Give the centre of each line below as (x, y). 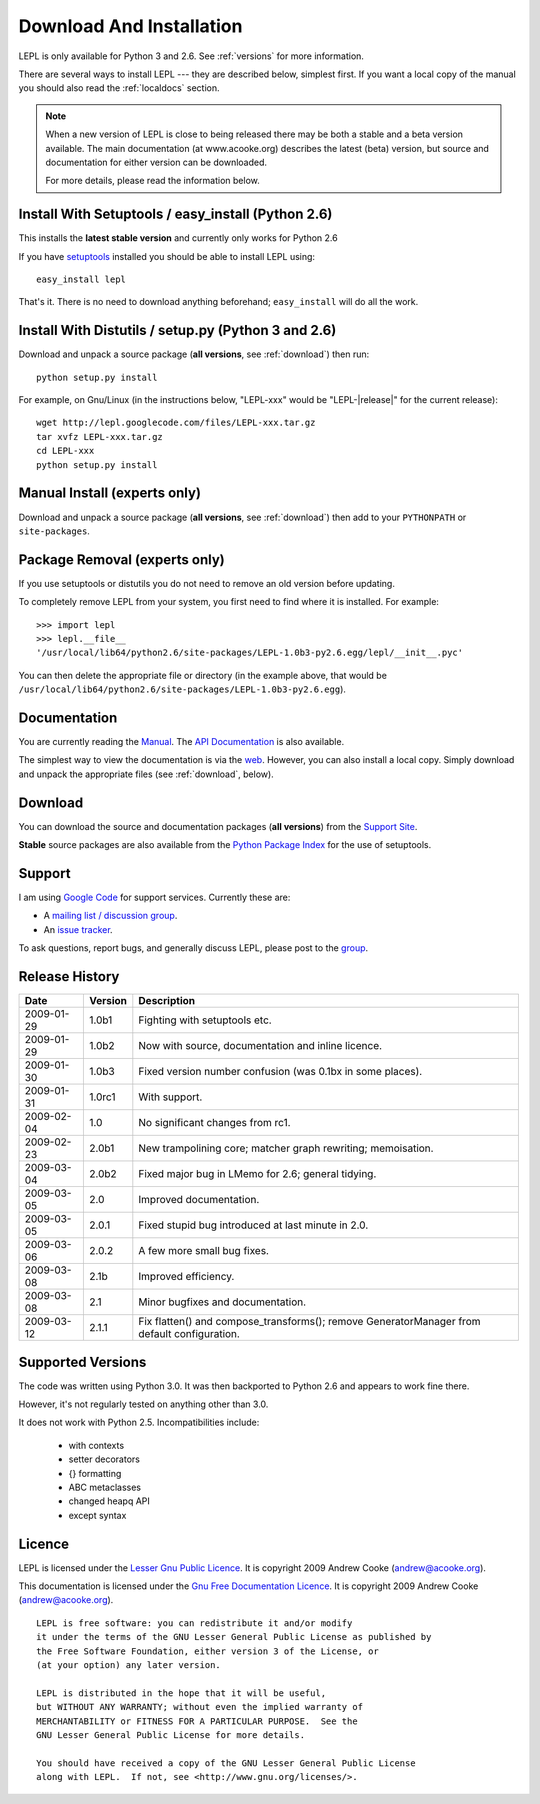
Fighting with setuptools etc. (205, 1020)
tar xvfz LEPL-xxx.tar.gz (100, 436)
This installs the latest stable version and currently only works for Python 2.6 (178, 238)
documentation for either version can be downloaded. (156, 162)
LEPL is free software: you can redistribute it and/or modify (194, 1623)
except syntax (97, 1515)
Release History (69, 976)
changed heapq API (109, 1501)
